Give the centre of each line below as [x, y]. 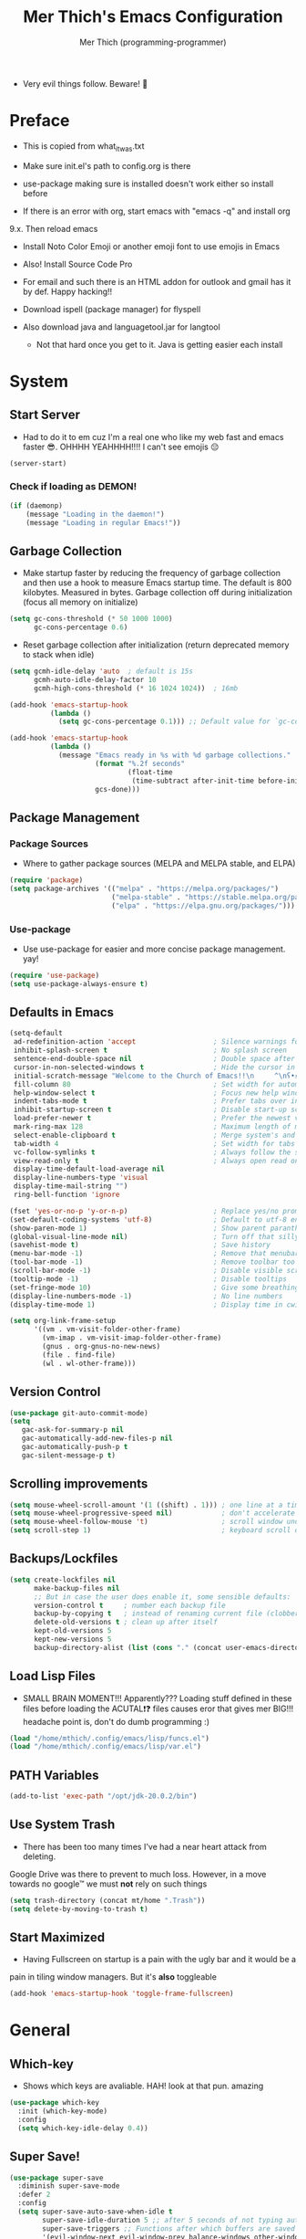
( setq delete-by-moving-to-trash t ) [79, 1909]
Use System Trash [62, 1825]
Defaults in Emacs [62, 1012]
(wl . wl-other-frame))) [89, 1363]
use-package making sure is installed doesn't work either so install [148, 184]
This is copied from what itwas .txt [83, 147]
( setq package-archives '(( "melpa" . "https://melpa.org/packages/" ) [144, 888]
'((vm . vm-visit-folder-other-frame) [107, 1330]
